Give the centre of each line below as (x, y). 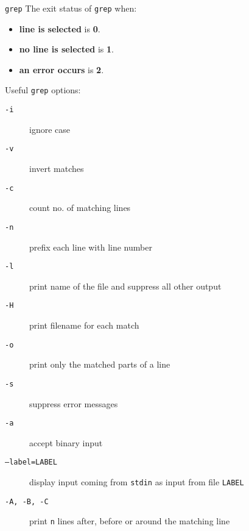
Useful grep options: (43, 90)
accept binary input (66, 442)
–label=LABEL (31, 462)
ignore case (50, 129)
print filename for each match (84, 325)
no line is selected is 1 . (66, 49)
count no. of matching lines (80, 208)
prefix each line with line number (91, 247)
